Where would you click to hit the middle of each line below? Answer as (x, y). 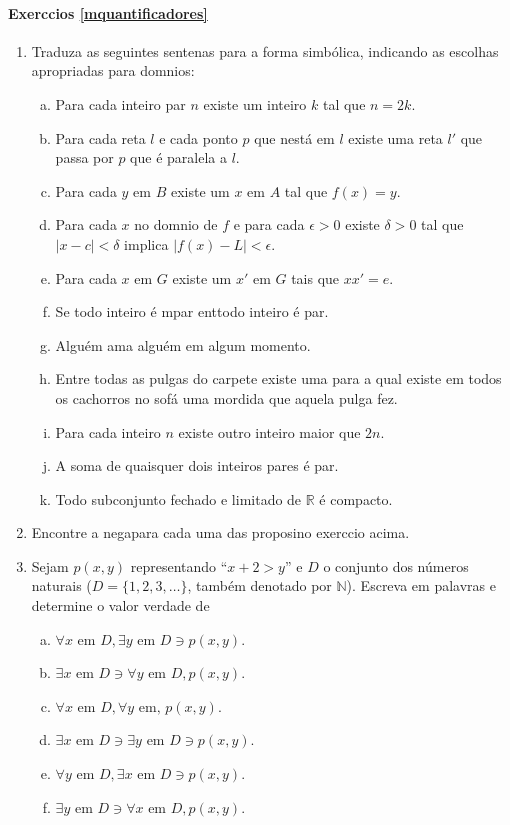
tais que (315, 277)
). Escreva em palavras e (421, 585)
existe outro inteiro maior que (269, 431)
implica (146, 243)
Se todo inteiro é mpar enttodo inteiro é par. (192, 311)
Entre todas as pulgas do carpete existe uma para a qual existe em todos (278, 378)
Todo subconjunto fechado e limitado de (178, 498)
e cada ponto (198, 137)
